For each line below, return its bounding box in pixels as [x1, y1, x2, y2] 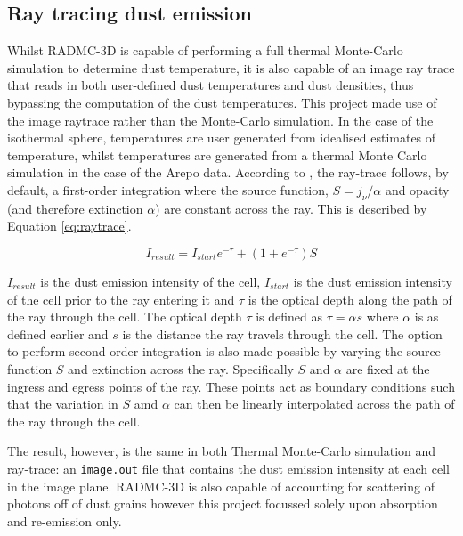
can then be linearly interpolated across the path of [174, 394, 455, 413]
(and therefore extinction [7, 199, 143, 217]
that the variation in [7, 394, 118, 413]
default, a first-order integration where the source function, [7, 180, 329, 199]
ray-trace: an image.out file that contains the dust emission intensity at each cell [7, 459, 450, 477]
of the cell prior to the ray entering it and [7, 289, 235, 308]
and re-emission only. [7, 511, 122, 530]
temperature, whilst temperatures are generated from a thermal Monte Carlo [7, 145, 427, 164]
